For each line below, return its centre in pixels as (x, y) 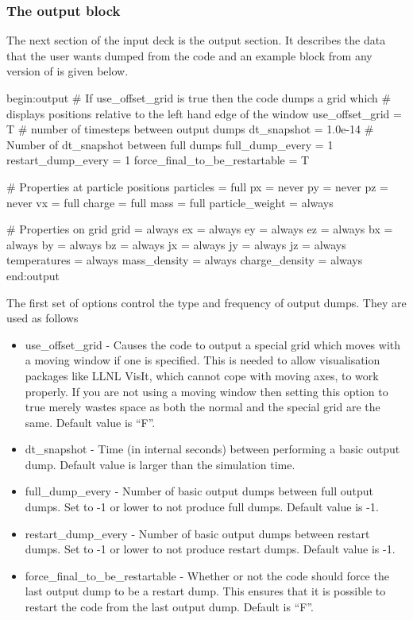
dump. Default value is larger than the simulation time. (160, 464)
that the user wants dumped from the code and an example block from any (189, 55)
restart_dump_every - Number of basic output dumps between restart (197, 533)
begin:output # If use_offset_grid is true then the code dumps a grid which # (199, 98)
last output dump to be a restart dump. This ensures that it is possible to (205, 591)
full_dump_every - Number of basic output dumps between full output (199, 491)
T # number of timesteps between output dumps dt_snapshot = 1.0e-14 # (190, 129)
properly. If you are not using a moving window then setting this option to (206, 391)
